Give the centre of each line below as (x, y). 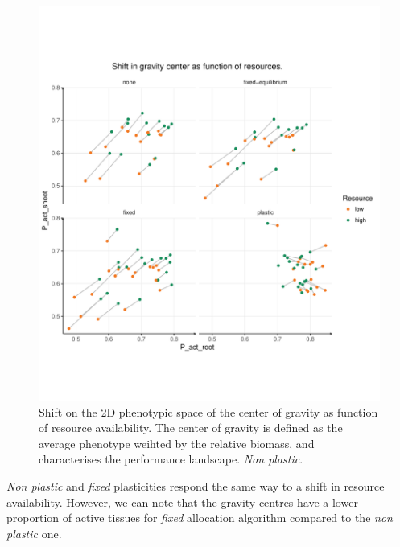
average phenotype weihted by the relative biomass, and (177, 443)
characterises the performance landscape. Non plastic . (171, 459)
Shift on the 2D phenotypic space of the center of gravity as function (208, 411)
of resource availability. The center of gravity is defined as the (191, 428)
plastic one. (34, 533)
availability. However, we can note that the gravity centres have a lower (182, 502)
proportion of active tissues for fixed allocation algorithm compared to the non (200, 518)
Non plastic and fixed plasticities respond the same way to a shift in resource (196, 486)
